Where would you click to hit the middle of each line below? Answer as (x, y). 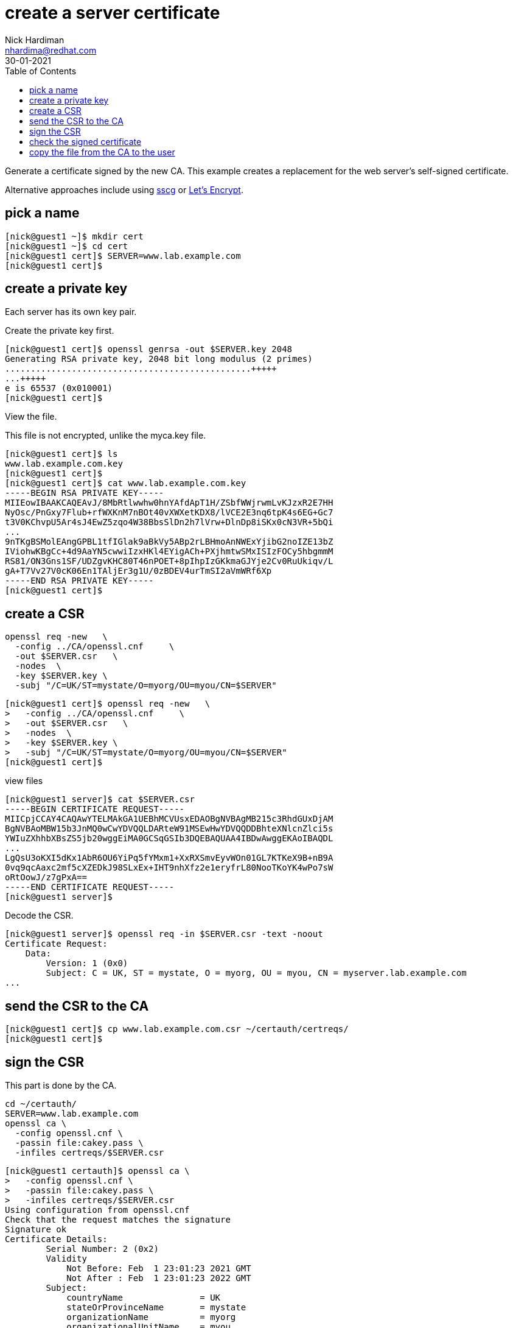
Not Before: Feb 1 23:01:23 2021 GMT (159, 1268)
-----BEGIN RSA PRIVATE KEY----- (85, 493)
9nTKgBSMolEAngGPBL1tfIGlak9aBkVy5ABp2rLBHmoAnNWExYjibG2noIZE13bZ (169, 542)
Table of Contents (41, 71)
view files (24, 781)
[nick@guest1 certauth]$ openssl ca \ (97, 1171)
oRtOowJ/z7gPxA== (46, 878)
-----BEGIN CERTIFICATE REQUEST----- (95, 809)
